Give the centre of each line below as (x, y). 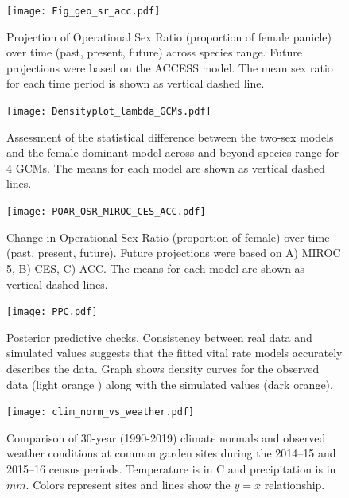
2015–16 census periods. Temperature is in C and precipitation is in (171, 468)
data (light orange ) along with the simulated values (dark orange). (170, 384)
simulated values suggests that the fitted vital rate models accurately (174, 353)
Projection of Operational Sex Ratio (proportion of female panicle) (169, 36)
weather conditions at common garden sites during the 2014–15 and (171, 453)
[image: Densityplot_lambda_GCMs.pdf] (109, 112)
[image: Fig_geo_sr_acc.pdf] (83, 11)
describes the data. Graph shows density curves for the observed (163, 368)
